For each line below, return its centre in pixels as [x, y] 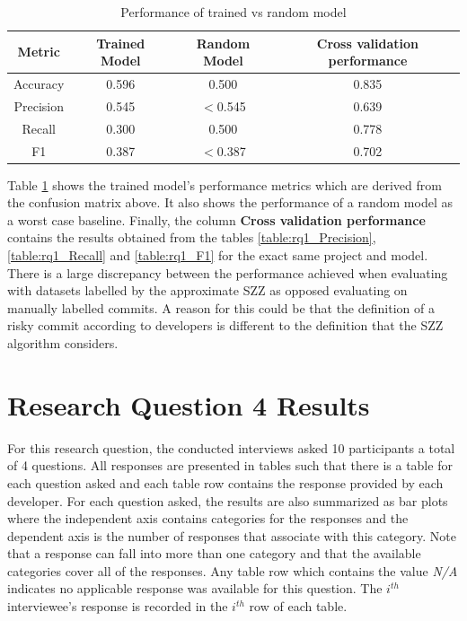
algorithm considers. [63, 343]
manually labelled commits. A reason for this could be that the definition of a [221, 307]
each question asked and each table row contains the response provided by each [225, 482]
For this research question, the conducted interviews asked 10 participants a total [231, 447]
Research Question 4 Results [189, 404]
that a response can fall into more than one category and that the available [214, 553]
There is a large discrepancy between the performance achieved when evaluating [228, 272]
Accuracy [39, 84]
